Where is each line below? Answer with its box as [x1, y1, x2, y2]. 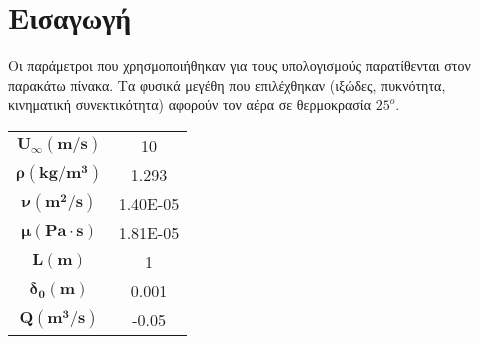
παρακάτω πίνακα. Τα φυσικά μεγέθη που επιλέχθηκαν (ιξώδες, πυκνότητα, [8, 74, 446, 95]
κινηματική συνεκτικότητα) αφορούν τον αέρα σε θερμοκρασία [8, 94, 371, 115]
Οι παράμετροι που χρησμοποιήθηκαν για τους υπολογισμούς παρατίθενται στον [8, 55, 471, 76]
